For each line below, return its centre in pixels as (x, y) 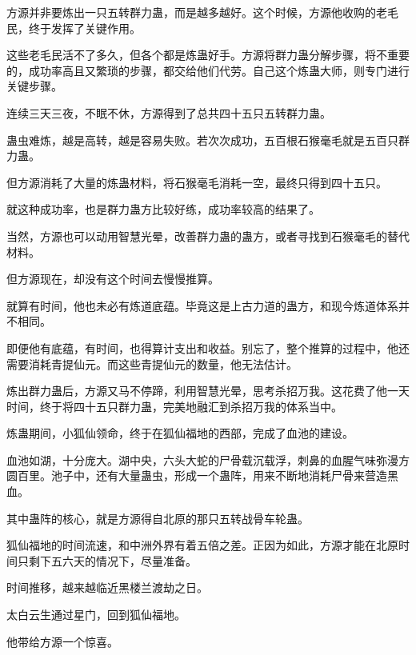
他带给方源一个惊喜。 (62, 641)
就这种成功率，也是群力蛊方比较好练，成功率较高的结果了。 (163, 209)
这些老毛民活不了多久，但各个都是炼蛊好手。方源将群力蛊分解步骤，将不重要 (208, 55)
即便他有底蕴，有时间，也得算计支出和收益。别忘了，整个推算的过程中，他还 (208, 347)
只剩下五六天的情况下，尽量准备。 (107, 560)
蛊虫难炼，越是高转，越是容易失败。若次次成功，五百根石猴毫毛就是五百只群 (208, 140)
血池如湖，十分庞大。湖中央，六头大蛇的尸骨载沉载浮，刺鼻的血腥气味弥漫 (202, 459)
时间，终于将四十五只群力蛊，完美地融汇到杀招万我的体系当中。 (174, 406)
